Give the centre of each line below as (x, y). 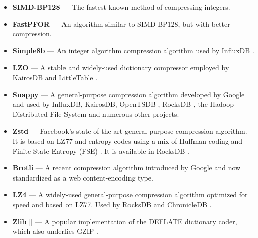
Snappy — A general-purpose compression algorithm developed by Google (128, 94)
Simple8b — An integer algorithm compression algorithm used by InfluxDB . (133, 50)
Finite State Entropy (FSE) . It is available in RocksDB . (101, 151)
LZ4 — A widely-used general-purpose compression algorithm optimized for (130, 194)
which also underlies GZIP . (55, 231)
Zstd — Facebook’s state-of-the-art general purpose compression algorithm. (130, 131)
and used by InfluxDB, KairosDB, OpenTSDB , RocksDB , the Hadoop (123, 104)
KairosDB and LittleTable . (55, 77)
